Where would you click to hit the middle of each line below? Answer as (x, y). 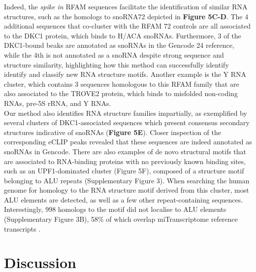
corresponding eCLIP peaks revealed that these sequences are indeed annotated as (128, 142)
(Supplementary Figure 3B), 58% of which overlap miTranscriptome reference (121, 219)
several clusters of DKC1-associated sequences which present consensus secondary (127, 122)
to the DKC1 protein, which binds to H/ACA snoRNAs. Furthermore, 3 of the (123, 35)
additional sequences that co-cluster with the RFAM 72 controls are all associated (128, 26)
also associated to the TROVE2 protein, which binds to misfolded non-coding (121, 93)
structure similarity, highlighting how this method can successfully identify (116, 64)
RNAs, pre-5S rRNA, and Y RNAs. (58, 103)
